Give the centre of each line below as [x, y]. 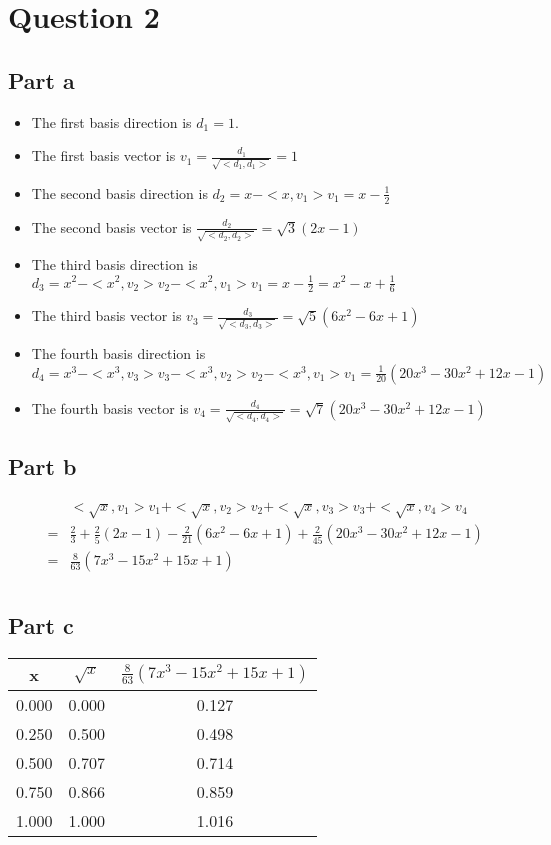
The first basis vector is [103, 155]
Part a [41, 79]
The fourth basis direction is [118, 353]
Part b [42, 465]
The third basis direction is [114, 264]
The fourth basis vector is [110, 407]
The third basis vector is [106, 315]
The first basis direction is [111, 121]
